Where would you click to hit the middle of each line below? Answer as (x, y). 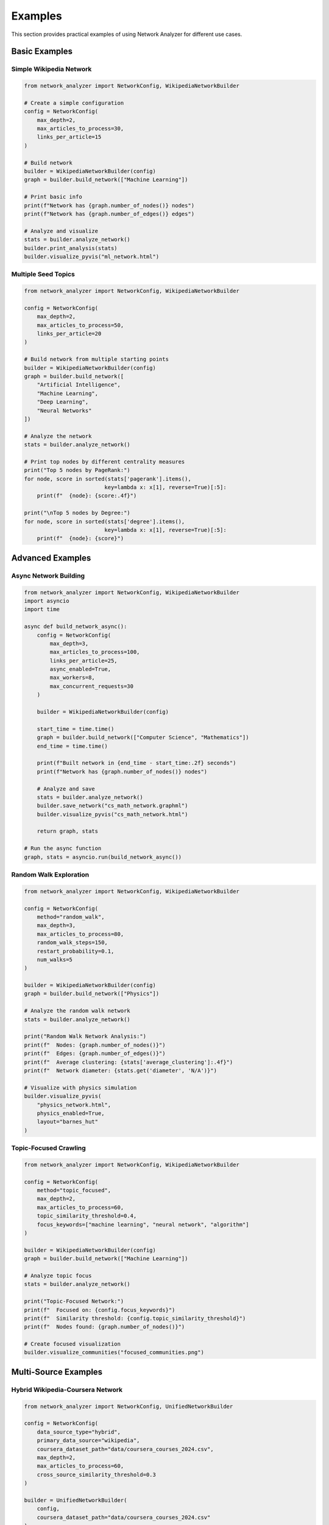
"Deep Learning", (63, 402)
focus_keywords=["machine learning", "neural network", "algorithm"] (143, 1224)
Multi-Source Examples (57, 1372)
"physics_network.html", (74, 1105)
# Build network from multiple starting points (96, 359)
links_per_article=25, (84, 661)
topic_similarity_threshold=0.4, (87, 1216)
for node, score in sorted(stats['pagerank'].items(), (108, 479)
